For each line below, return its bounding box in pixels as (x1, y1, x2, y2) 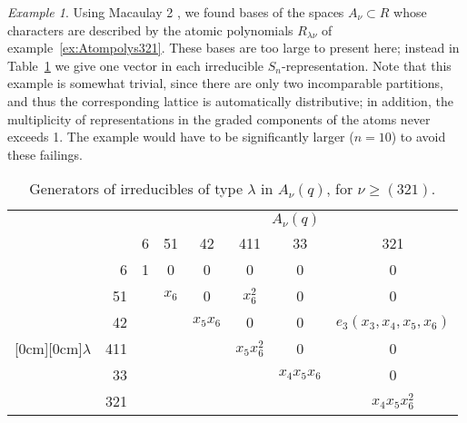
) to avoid (391, 127, 446, 146)
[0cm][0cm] (15, 338, 83, 359)
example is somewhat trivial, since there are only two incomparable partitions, (7, 74, 443, 93)
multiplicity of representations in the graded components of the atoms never (7, 109, 431, 128)
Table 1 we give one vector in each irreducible (7, 55, 264, 74)
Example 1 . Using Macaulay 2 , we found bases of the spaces (7, 3, 344, 21)
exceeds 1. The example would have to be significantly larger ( (7, 127, 354, 146)
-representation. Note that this (281, 55, 452, 74)
